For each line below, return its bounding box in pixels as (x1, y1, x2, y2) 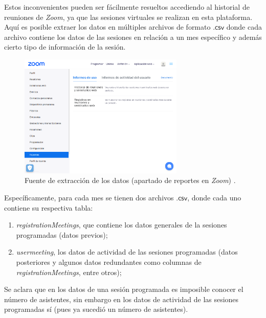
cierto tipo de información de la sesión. (4, 41, 126, 52)
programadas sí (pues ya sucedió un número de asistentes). (4, 304, 188, 314)
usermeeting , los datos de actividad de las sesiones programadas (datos (16, 246, 238, 257)
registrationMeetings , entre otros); (16, 266, 122, 277)
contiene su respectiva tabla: (4, 202, 93, 213)
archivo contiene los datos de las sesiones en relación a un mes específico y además (4, 31, 262, 42)
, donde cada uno (187, 192, 241, 202)
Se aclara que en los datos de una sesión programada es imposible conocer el (4, 284, 243, 294)
